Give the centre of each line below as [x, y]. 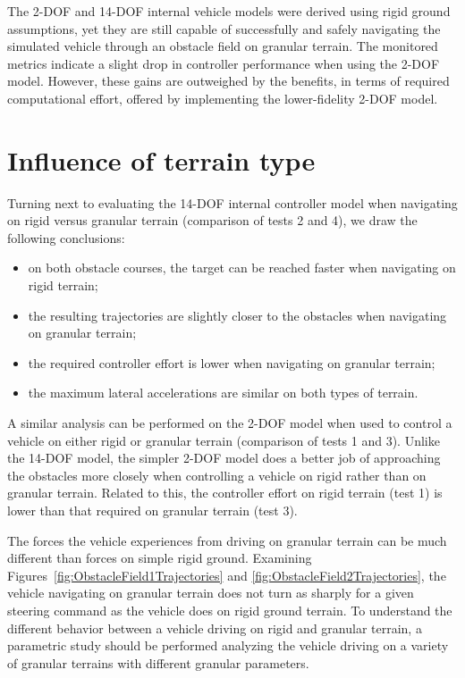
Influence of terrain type [161, 159]
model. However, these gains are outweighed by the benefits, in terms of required [228, 81]
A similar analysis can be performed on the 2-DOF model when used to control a [230, 423]
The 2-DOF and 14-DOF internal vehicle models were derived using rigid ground [229, 11]
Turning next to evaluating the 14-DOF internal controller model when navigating [232, 202]
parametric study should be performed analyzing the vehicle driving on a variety [228, 645]
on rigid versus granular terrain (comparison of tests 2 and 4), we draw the [212, 220]
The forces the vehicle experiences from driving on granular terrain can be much [227, 540]
